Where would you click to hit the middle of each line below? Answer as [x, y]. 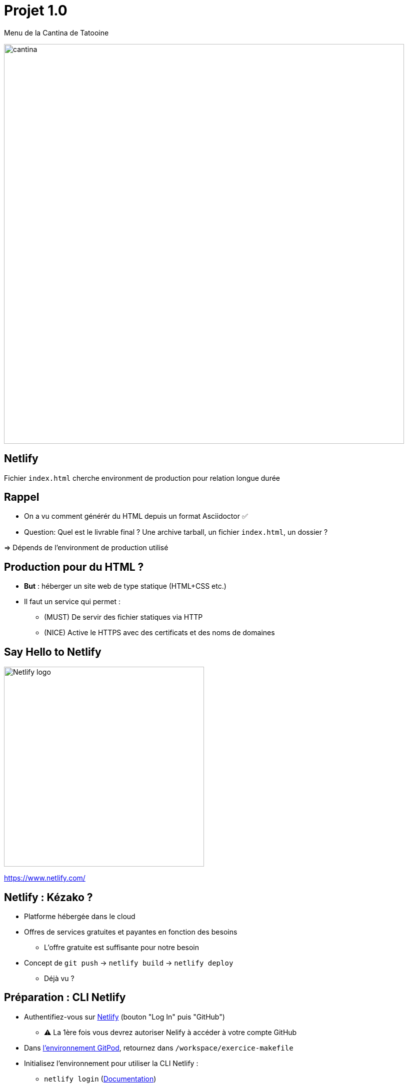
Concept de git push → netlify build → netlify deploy [129, 963]
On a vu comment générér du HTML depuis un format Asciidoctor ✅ [136, 516]
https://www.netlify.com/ [45, 878]
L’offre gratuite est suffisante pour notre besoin [122, 947]
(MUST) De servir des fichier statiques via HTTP [123, 617]
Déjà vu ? [59, 978]
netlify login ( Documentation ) [100, 1079]
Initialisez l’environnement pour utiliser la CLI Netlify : [111, 1063]
